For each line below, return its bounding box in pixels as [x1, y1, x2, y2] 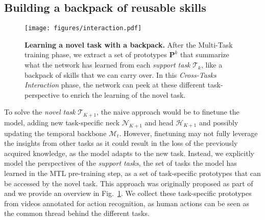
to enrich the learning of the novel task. [62, 89, 186, 100]
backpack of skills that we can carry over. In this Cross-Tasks [25, 69, 216, 80]
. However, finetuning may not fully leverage [119, 127, 258, 138]
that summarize [180, 49, 229, 60]
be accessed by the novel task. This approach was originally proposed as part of [4, 178, 253, 188]
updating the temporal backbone [4, 127, 107, 138]
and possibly [199, 117, 238, 127]
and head [144, 117, 174, 127]
